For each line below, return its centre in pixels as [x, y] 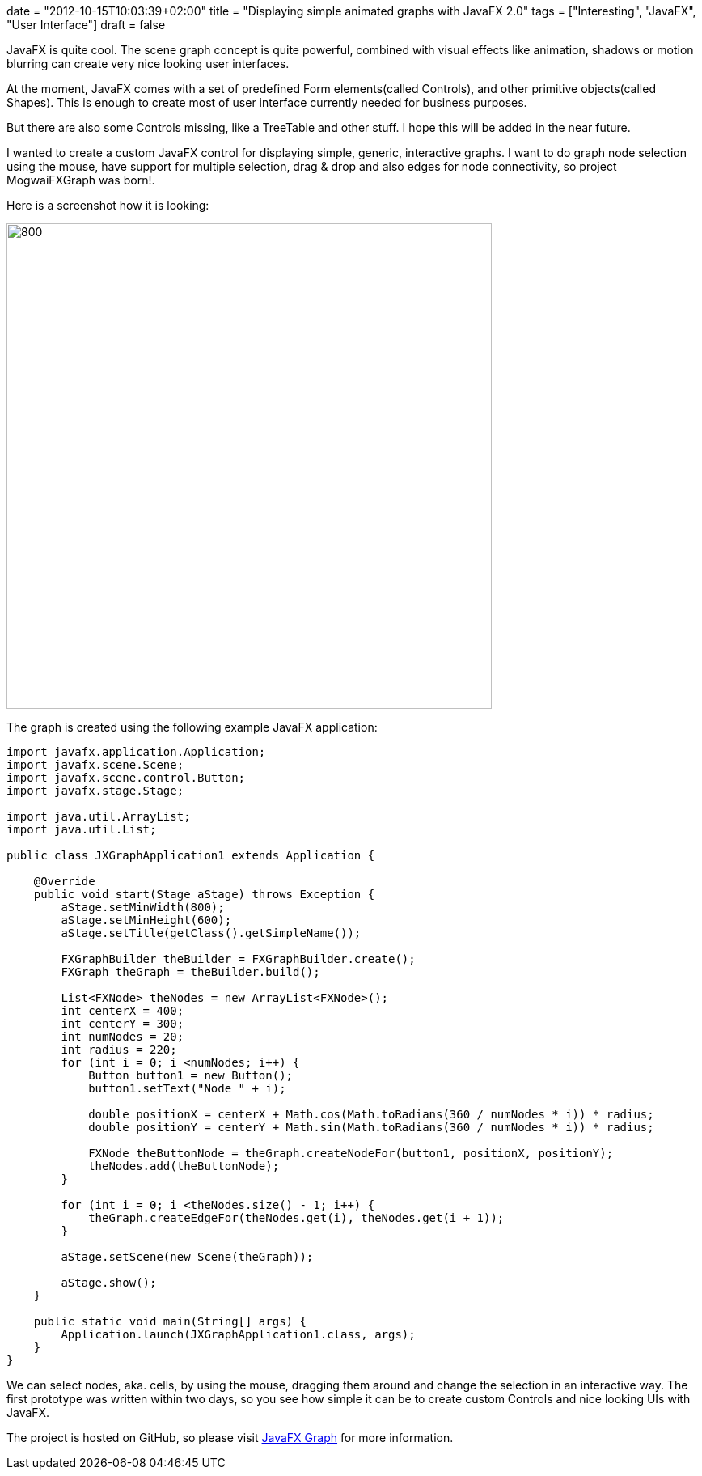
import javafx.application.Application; [136, 752]
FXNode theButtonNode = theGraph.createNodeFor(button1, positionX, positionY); [351, 1153]
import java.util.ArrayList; [99, 816]
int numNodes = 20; [123, 1037]
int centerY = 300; [123, 1024]
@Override [64, 881]
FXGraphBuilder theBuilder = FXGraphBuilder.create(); [238, 959]
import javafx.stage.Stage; [95, 791]
